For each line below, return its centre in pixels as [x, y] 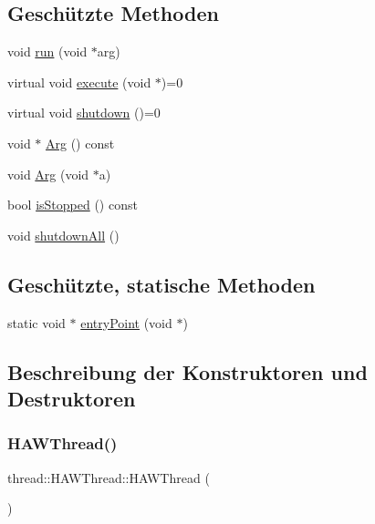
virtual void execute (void [79, 82]
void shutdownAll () [63, 235]
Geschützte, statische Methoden [161, 284]
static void [36, 322]
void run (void [47, 51]
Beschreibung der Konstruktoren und [187, 371]
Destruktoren [72, 398]
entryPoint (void [126, 322]
